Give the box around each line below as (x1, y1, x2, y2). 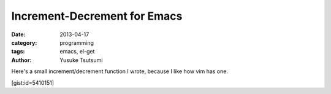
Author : (11, 56, 32, 64)
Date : (11, 31, 26, 38)
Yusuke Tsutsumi (59, 56, 103, 64)
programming (59, 39, 94, 46)
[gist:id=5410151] (11, 79, 55, 86)
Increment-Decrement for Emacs (11, 9, 183, 23)
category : (11, 39, 37, 46)
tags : (11, 48, 25, 55)
